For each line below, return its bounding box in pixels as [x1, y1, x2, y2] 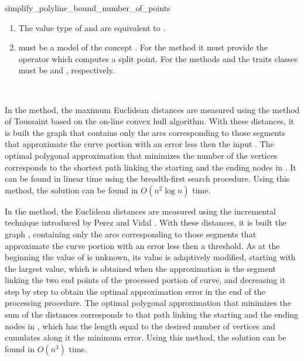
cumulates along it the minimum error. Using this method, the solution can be [5, 331, 286, 343]
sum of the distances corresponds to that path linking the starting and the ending [5, 308, 299, 321]
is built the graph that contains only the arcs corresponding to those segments [5, 126, 286, 138]
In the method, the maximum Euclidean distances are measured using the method [5, 103, 300, 115]
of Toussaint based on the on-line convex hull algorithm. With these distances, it [5, 115, 295, 127]
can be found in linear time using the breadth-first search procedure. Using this [5, 172, 290, 185]
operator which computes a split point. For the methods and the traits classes [18, 52, 298, 64]
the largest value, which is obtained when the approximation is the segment [5, 262, 276, 274]
